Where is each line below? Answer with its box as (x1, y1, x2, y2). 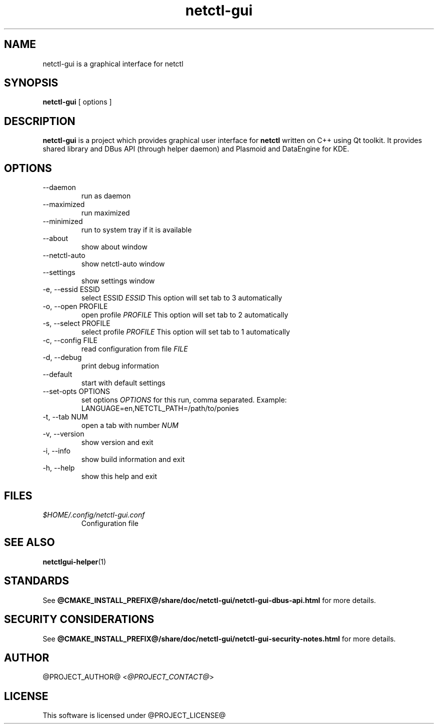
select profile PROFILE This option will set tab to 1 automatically (81, 327, 290, 336)
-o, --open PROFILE (42, 302, 108, 311)
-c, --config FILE (42, 336, 97, 345)
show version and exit (81, 438, 153, 447)
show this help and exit (81, 472, 157, 481)
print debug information (81, 361, 159, 370)
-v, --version (42, 429, 84, 438)
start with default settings (81, 378, 165, 387)
